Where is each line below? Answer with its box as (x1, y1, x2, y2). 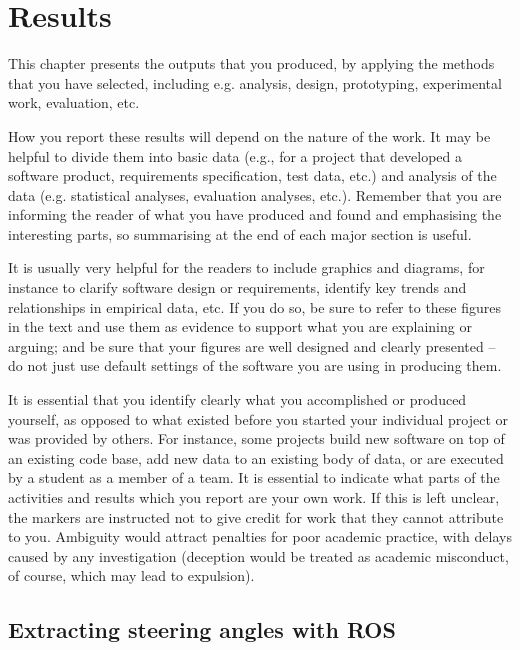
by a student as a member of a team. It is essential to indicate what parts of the (8, 467, 500, 488)
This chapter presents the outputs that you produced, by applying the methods (8, 53, 495, 74)
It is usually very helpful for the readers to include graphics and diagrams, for (8, 257, 485, 278)
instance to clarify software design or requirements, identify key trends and (8, 277, 467, 298)
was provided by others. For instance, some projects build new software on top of (8, 428, 505, 449)
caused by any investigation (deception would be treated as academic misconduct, (8, 545, 509, 566)
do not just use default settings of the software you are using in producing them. (8, 355, 502, 376)
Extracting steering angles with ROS (8, 614, 396, 645)
